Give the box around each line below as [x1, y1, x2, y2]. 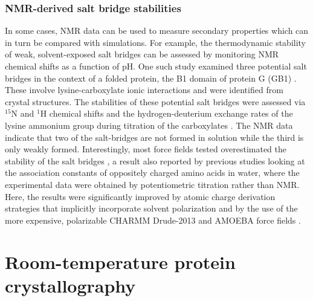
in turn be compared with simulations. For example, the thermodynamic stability [5, 36, 306, 48]
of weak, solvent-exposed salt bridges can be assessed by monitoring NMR [5, 48, 279, 60]
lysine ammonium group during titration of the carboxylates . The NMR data [5, 118, 293, 131]
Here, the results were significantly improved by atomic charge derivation [5, 190, 276, 202]
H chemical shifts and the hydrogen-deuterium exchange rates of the [40, 107, 293, 120]
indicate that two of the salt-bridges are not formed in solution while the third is [5, 131, 304, 143]
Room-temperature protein [5, 249, 236, 274]
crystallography [5, 273, 136, 297]
